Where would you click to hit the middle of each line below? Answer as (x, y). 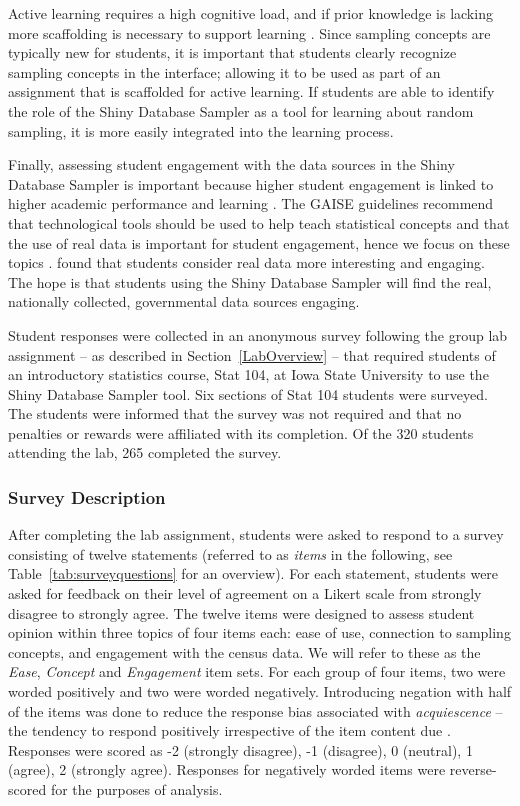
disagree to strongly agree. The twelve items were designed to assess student (241, 612)
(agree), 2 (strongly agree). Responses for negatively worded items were (227, 769)
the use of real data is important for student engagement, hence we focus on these (259, 242)
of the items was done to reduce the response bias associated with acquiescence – (255, 710)
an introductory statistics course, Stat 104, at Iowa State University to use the (248, 374)
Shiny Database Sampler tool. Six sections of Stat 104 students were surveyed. (248, 393)
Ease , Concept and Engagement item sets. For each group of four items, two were (257, 671)
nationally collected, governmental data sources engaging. (184, 301)
